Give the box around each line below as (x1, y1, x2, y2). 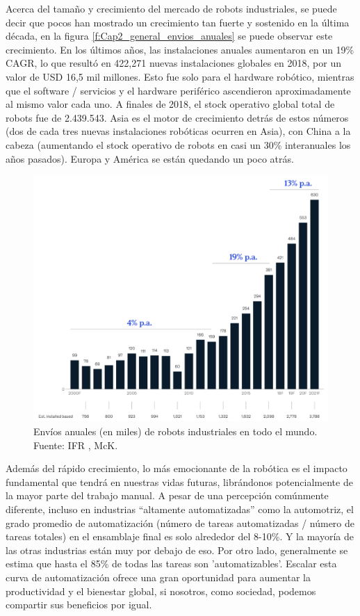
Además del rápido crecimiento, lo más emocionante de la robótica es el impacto (6, 461, 347, 476)
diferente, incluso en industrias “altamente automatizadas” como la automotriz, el (6, 502, 354, 516)
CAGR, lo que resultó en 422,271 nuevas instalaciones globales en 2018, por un (6, 56, 341, 70)
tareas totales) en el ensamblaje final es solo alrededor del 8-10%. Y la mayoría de (6, 529, 354, 544)
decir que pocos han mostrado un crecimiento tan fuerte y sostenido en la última (6, 15, 350, 29)
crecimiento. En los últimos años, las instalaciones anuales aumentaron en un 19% (6, 42, 354, 56)
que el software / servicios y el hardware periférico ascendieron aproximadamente (6, 83, 351, 97)
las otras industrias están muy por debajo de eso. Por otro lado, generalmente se (6, 542, 348, 557)
